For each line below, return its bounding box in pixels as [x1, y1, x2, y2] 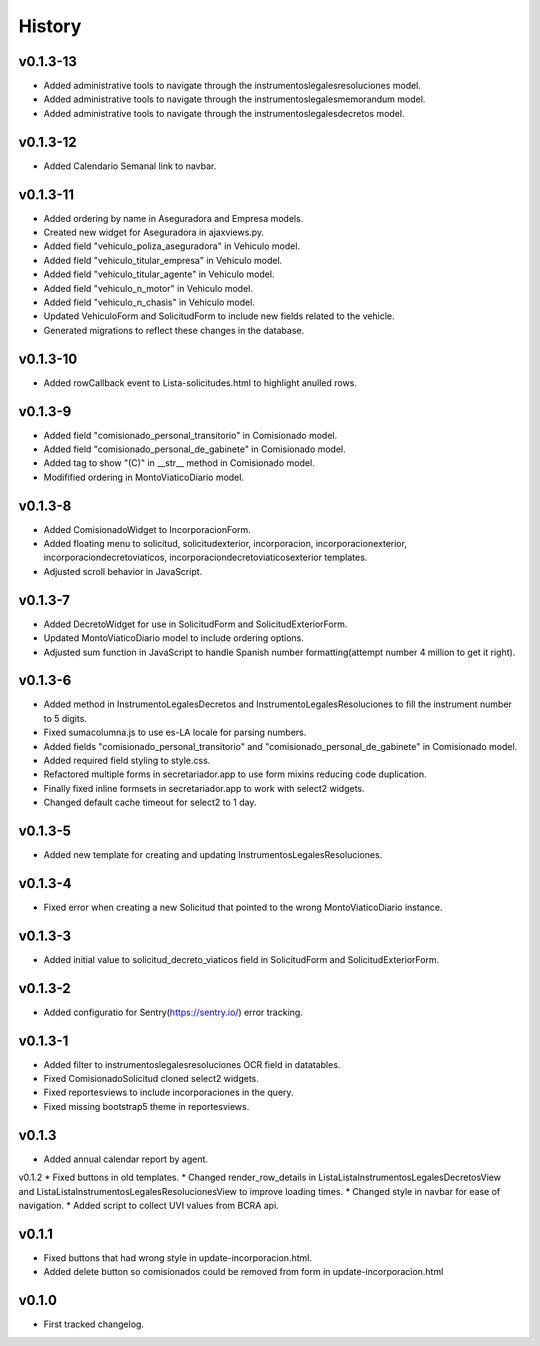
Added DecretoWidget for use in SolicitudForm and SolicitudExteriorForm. [43, 618, 348, 630]
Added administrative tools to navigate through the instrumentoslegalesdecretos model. [43, 107, 405, 119]
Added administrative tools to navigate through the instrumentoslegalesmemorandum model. [43, 93, 426, 105]
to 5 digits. [43, 712, 87, 724]
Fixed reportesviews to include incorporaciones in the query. [43, 1086, 294, 1099]
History [18, 15, 82, 37]
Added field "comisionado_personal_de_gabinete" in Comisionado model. [43, 443, 347, 455]
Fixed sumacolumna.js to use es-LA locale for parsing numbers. [43, 726, 307, 739]
